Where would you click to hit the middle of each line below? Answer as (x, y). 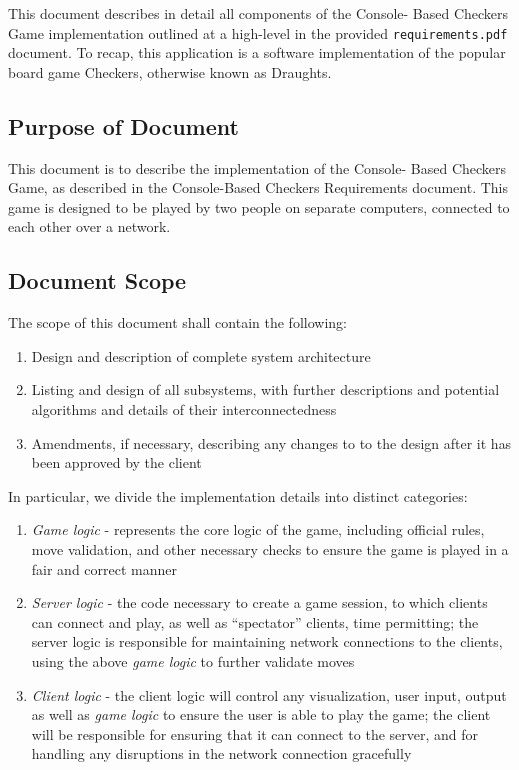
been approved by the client (116, 462)
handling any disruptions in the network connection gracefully (221, 753)
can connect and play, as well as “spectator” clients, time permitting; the (255, 621)
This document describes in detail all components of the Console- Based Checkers (258, 13)
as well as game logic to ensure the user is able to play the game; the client (261, 714)
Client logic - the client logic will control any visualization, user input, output (269, 694)
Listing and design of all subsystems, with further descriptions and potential (265, 389)
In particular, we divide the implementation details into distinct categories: (238, 495)
